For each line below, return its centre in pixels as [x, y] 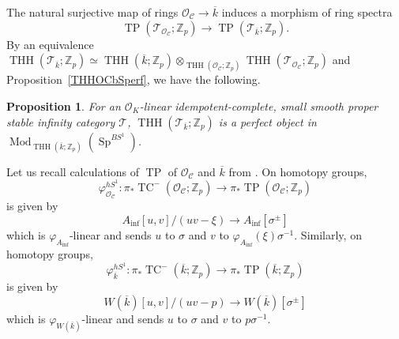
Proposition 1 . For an [64, 105]
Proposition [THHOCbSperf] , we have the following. [134, 79]
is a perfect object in [267, 121]
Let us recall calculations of [73, 171]
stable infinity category [61, 121]
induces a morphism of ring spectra [307, 12]
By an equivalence [50, 44]
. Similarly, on [328, 234]
